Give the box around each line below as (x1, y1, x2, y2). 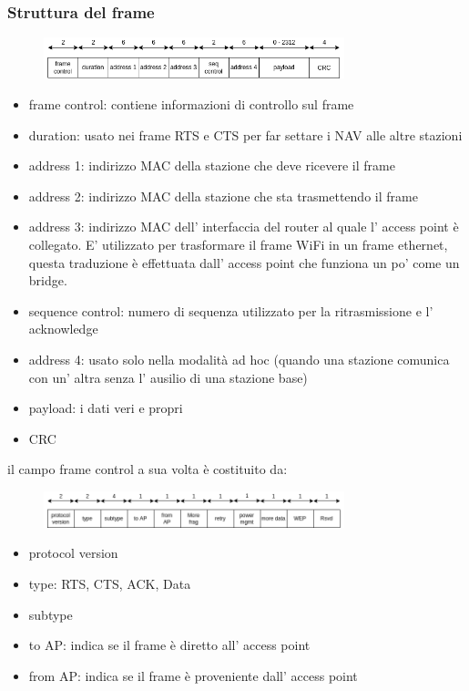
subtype (28, 604, 73, 624)
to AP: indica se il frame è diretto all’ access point (28, 635, 311, 655)
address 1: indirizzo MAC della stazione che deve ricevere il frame (28, 156, 395, 175)
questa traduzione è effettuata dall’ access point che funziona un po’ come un (28, 253, 460, 272)
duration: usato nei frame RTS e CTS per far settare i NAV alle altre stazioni (28, 125, 463, 144)
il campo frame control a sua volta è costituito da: (7, 459, 288, 479)
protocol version (28, 543, 118, 562)
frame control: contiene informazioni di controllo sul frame (28, 95, 354, 114)
